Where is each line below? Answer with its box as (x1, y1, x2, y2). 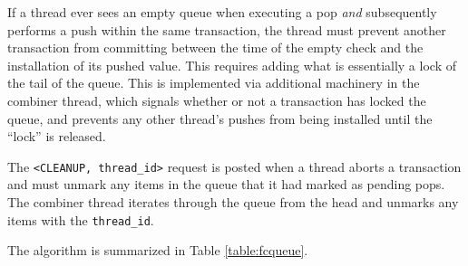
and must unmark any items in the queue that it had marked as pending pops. (7, 175, 445, 194)
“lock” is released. (7, 127, 106, 146)
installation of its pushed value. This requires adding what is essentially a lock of (7, 55, 456, 74)
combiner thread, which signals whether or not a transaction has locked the (7, 90, 426, 109)
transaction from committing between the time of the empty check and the (7, 38, 424, 57)
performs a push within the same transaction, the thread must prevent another (7, 20, 446, 39)
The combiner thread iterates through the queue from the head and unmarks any (7, 193, 459, 211)
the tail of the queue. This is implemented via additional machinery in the (7, 73, 420, 92)
